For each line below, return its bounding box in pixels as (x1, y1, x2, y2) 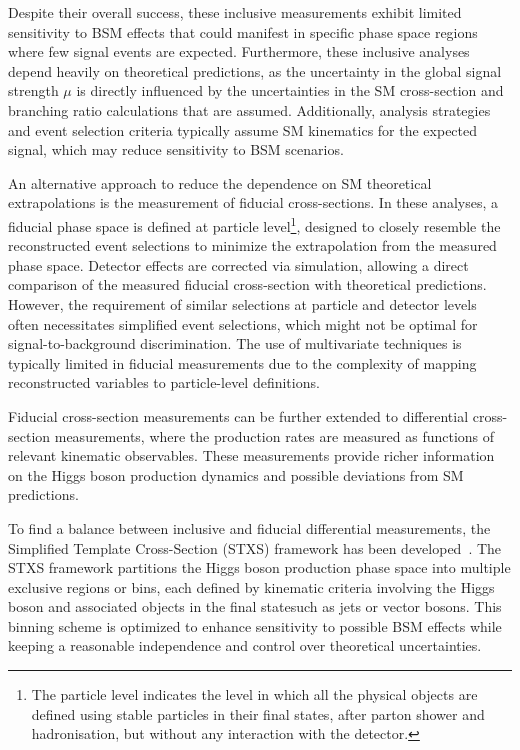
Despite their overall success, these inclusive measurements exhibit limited (8, 2, 462, 22)
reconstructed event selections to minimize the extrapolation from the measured (8, 235, 497, 256)
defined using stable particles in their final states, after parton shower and (31, 703, 485, 724)
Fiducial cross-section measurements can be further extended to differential (8, 405, 469, 426)
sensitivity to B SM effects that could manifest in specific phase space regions (8, 21, 478, 42)
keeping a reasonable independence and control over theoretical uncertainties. (8, 635, 482, 656)
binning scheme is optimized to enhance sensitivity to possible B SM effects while (8, 615, 502, 636)
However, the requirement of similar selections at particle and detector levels (8, 293, 477, 314)
